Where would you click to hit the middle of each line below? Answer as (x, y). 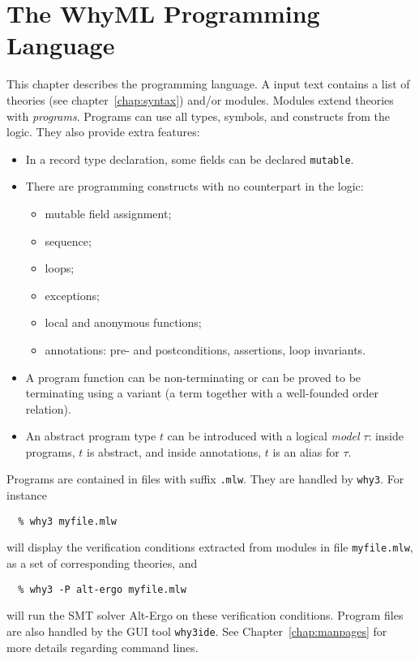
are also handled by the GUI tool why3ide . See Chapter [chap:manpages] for (197, 631)
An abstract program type (91, 436)
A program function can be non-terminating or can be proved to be (193, 377)
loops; (60, 268)
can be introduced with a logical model (263, 436)
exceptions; (72, 295)
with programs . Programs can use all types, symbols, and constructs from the (198, 116)
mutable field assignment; (108, 213)
